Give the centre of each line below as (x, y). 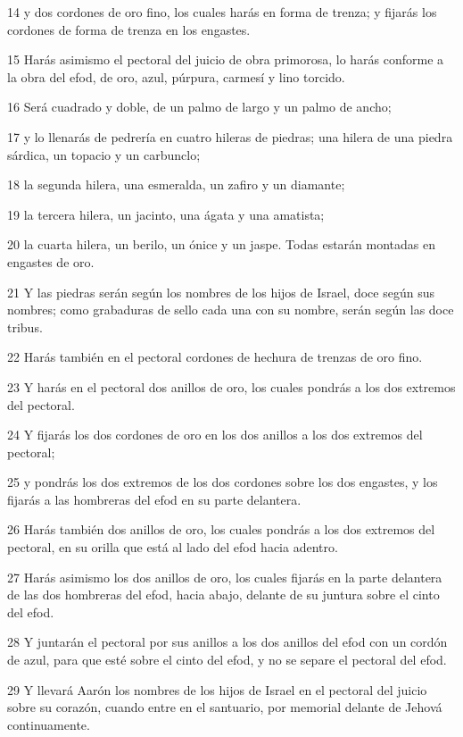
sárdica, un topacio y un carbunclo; (104, 154)
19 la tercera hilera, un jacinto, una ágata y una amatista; (166, 214)
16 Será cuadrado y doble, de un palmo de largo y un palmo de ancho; (199, 107)
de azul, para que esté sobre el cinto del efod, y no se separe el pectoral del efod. (227, 660)
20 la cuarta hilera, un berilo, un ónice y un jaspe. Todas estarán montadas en (221, 244)
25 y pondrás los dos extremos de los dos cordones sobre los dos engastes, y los (223, 482)
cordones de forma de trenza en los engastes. (129, 29)
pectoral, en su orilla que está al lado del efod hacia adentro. (173, 547)
